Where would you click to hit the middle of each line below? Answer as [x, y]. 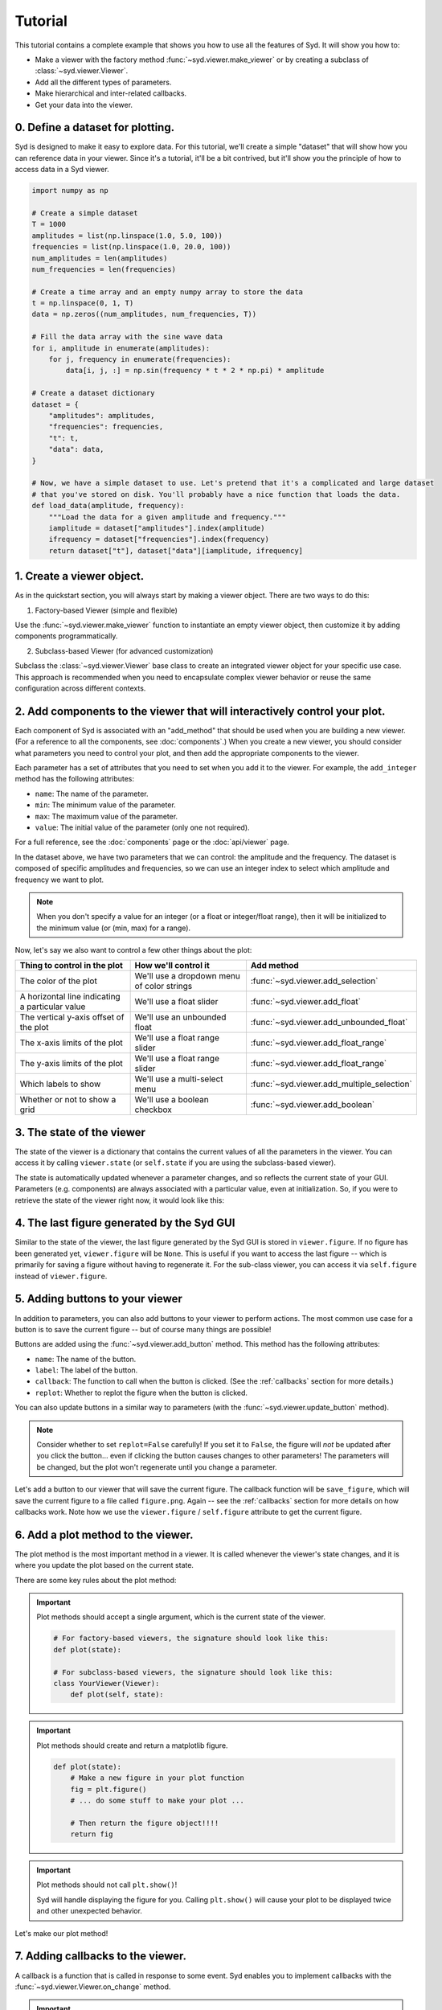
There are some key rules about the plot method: [96, 1580]
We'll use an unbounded [180, 1017]
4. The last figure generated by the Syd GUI [125, 1223]
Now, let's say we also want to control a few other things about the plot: [133, 950]
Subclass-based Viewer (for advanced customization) [124, 650]
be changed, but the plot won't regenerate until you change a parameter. [157, 1466]
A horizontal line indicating [70, 997]
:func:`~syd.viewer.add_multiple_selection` [331, 1084]
